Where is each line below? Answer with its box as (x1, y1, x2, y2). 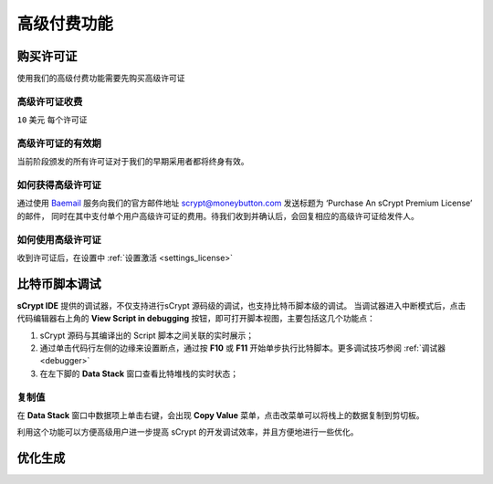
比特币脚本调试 (16, 276, 101, 291)
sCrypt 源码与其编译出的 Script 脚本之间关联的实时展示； (39, 330, 255, 341)
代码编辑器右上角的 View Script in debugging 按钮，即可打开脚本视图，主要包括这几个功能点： (16, 313, 376, 324)
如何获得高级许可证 (16, 179, 102, 192)
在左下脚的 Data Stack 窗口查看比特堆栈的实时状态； (39, 368, 239, 379)
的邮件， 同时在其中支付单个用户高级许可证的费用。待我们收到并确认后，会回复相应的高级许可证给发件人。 (16, 210, 419, 221)
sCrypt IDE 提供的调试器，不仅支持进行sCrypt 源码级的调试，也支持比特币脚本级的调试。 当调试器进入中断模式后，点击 (16, 300, 467, 310)
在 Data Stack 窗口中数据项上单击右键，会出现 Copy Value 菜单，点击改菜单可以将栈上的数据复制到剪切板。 (16, 410, 425, 421)
